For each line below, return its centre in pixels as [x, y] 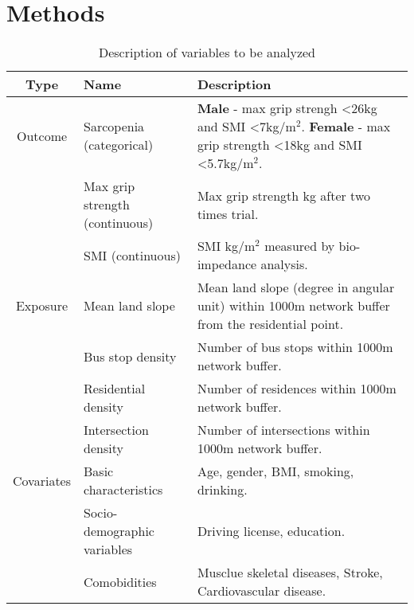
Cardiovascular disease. [262, 591]
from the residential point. [270, 324]
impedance [227, 264]
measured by [300, 246]
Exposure [42, 306]
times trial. [228, 213]
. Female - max [346, 127]
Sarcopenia [114, 127]
